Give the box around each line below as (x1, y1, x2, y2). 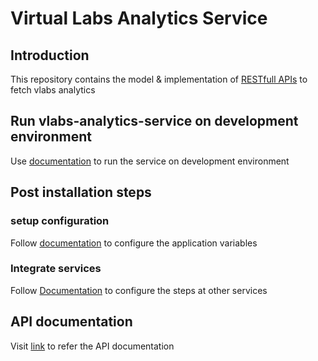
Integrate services (10, 262, 102, 276)
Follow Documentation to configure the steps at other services (10, 284, 268, 296)
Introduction (10, 47, 90, 64)
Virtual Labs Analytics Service (10, 7, 268, 30)
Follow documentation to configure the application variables (10, 237, 258, 249)
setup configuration (10, 214, 110, 228)
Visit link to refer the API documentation (10, 340, 175, 352)
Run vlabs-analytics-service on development (10, 113, 299, 130)
